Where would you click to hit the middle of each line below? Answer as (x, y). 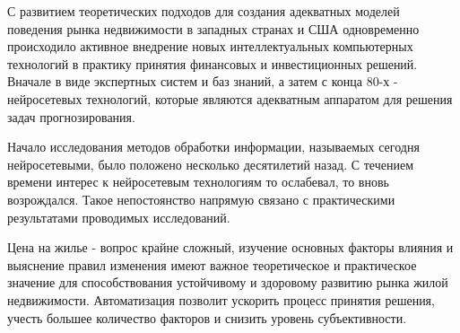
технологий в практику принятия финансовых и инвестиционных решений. (213, 63)
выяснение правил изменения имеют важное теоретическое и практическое (212, 264)
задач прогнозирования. (71, 116)
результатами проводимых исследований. (119, 217)
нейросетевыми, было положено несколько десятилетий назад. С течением (211, 164)
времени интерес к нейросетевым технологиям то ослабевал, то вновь (198, 182)
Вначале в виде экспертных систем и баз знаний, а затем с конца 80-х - (203, 81)
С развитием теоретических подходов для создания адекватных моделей (204, 11)
